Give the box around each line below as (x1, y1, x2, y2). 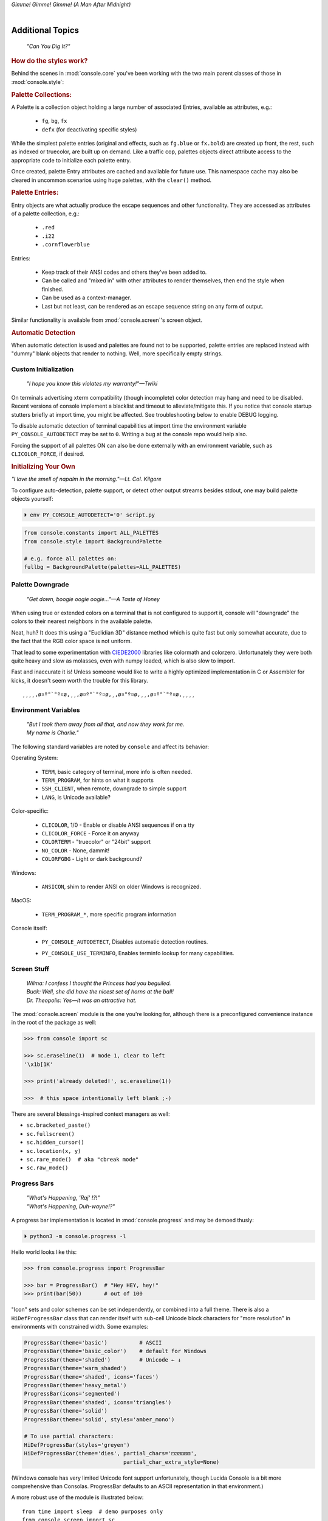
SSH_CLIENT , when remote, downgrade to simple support (41, 785, 186, 792)
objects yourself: (11, 495, 53, 502)
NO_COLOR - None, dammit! (41, 846, 110, 854)
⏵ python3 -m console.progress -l (24, 1233, 126, 1240)
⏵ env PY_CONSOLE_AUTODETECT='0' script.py (24, 511, 155, 518)
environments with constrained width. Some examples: (11, 1323, 149, 1331)
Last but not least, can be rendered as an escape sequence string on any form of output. (41, 302, 264, 310)
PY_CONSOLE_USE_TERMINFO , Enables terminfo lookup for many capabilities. (41, 949, 234, 956)
